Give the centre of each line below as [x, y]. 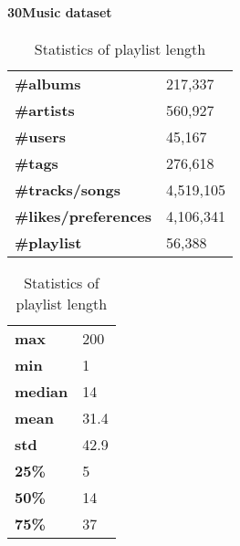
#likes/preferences [83, 215]
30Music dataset [60, 11]
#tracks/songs [68, 189]
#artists [45, 110]
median [42, 391]
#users [41, 136]
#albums [48, 83]
